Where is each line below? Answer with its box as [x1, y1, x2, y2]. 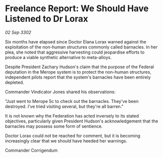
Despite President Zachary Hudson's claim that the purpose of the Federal [5, 64, 154, 70]
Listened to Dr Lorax [5, 13, 89, 24]
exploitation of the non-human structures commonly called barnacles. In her [5, 44, 158, 50]
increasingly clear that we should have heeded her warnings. [5, 138, 127, 144]
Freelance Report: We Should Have [5, 3, 149, 14]
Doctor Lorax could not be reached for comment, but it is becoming [5, 133, 141, 138]
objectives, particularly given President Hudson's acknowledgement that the [5, 118, 158, 124]
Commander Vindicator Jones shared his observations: [5, 89, 116, 95]
